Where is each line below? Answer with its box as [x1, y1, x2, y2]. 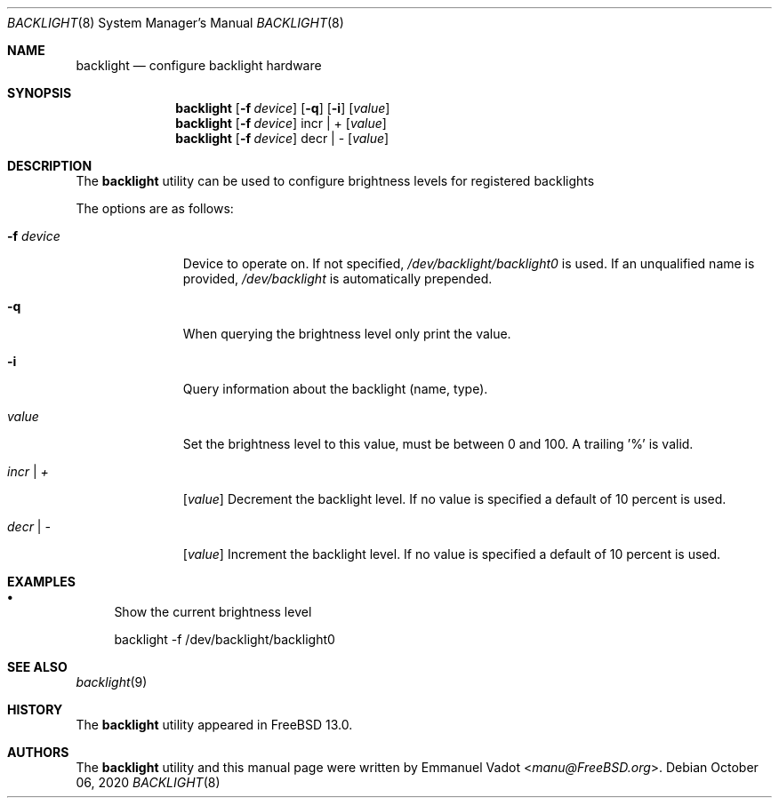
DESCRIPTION [7, 158, 92, 173]
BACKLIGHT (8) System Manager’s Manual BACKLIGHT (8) [7, 15, 344, 30]
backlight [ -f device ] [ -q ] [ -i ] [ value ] [175, 100, 390, 116]
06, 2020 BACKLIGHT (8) [76, 775, 221, 790]
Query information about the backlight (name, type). [182, 381, 488, 396]
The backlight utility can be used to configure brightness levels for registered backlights [76, 173, 595, 188]
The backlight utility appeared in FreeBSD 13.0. [76, 717, 353, 732]
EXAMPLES [7, 574, 76, 589]
